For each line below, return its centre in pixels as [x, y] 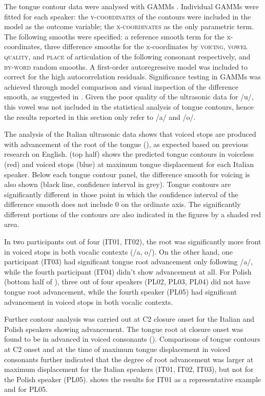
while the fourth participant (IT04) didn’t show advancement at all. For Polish [128, 271]
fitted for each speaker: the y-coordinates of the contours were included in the [128, 16]
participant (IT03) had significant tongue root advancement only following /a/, [129, 262]
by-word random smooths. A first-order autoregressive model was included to [126, 66]
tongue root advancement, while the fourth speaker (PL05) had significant [121, 292]
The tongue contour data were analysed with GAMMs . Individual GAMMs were [131, 6]
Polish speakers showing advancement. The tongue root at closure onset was [124, 329]
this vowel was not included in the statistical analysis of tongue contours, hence [129, 106]
